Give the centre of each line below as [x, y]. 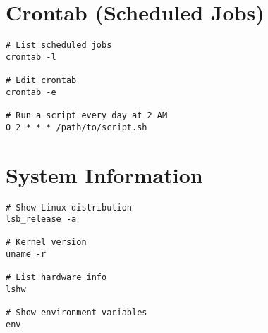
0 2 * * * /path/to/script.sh [77, 127]
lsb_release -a [41, 219]
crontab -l [31, 57]
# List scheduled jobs [59, 45]
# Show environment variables [77, 313]
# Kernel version [46, 243]
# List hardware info [56, 278]
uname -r [26, 255]
